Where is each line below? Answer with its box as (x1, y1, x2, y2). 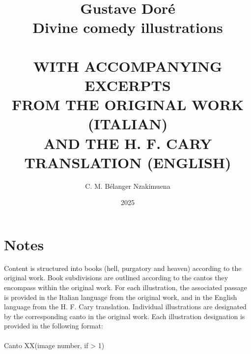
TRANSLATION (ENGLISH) (24, 152, 231, 172)
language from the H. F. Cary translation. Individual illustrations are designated (4, 301, 247, 312)
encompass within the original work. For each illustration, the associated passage (4, 282, 247, 292)
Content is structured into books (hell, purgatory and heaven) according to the (4, 263, 242, 273)
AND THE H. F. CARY (43, 133, 212, 153)
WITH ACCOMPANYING (33, 56, 223, 76)
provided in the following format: (4, 321, 103, 331)
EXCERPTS (84, 75, 171, 95)
